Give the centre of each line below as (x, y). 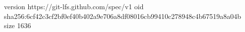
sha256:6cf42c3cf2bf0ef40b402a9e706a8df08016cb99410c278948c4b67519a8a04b (123, 16)
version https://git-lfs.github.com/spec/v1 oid (74, 6)
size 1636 (18, 25)
